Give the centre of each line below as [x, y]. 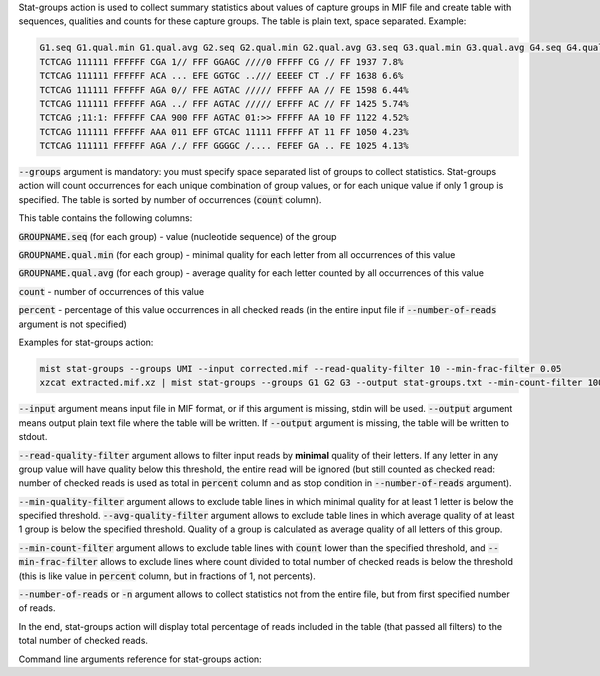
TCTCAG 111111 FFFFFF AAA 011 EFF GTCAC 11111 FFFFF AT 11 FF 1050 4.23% [224, 131]
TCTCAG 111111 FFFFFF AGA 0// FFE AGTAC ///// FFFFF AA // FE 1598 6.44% [224, 89]
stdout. [33, 437]
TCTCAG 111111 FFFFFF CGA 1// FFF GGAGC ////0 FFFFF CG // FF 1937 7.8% [221, 61]
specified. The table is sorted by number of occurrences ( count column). [170, 199]
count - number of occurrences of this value [111, 291]
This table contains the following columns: [105, 218]
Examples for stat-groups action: [86, 342]
